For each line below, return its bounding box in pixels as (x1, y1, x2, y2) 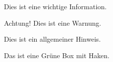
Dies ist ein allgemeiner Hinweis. (4, 34, 101, 44)
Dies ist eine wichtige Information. (4, 1, 107, 11)
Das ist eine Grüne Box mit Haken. (4, 50, 110, 60)
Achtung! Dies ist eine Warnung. (4, 17, 101, 28)
